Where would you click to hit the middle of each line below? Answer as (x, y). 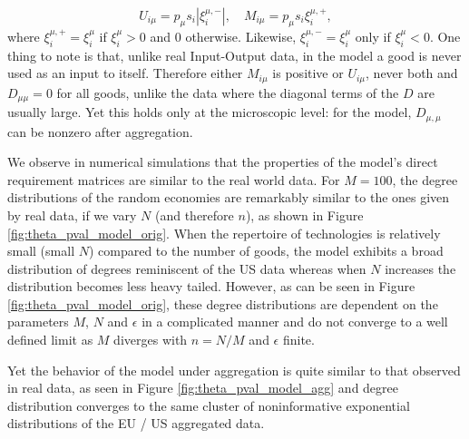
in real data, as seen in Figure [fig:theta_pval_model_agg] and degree (203, 388)
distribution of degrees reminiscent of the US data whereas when (187, 268)
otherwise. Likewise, (241, 36)
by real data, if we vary (72, 215)
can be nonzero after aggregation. (100, 131)
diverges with (151, 340)
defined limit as (50, 340)
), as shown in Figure (304, 215)
